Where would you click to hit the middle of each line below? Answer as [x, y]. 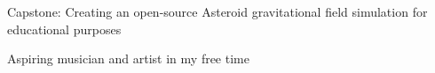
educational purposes [64, 29]
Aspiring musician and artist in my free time [128, 58]
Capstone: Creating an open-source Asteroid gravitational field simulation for [217, 11]
